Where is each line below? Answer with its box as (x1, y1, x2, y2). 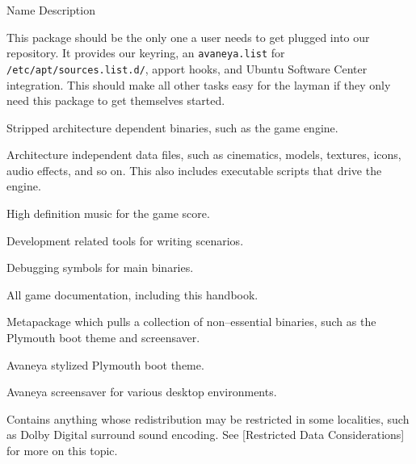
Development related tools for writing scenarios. (6, 232, 244, 249)
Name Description (6, 2, 95, 18)
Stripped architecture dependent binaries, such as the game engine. (6, 119, 338, 136)
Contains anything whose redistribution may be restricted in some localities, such (6, 410, 410, 427)
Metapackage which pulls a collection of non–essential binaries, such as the (6, 313, 376, 330)
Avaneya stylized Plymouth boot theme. (6, 356, 204, 373)
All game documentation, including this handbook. (6, 286, 258, 303)
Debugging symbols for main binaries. (6, 259, 194, 276)
